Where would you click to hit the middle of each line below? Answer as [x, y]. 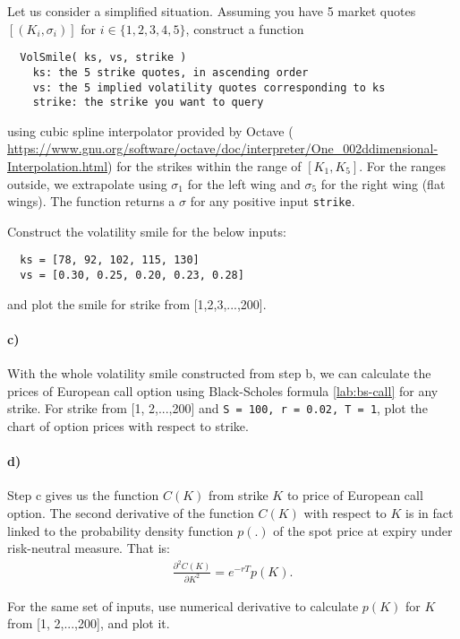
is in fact [430, 512]
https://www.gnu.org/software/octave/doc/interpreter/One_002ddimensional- [223, 148]
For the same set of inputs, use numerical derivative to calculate [183, 605]
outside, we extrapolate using [87, 183]
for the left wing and [244, 183]
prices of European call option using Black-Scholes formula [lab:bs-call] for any [223, 390]
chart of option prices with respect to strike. [128, 425]
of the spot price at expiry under [363, 530]
